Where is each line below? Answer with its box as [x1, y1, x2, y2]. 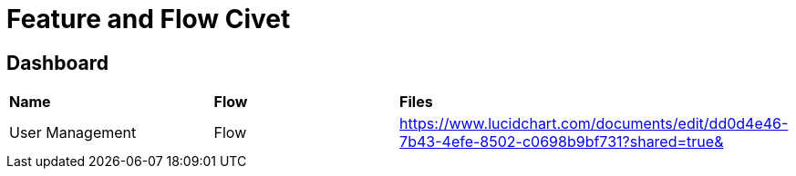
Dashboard [6, 51, 109, 74]
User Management [9, 123, 137, 142]
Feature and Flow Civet [6, 4, 291, 34]
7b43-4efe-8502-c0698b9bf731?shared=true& [399, 132, 724, 152]
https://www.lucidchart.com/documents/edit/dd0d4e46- [399, 114, 789, 133]
